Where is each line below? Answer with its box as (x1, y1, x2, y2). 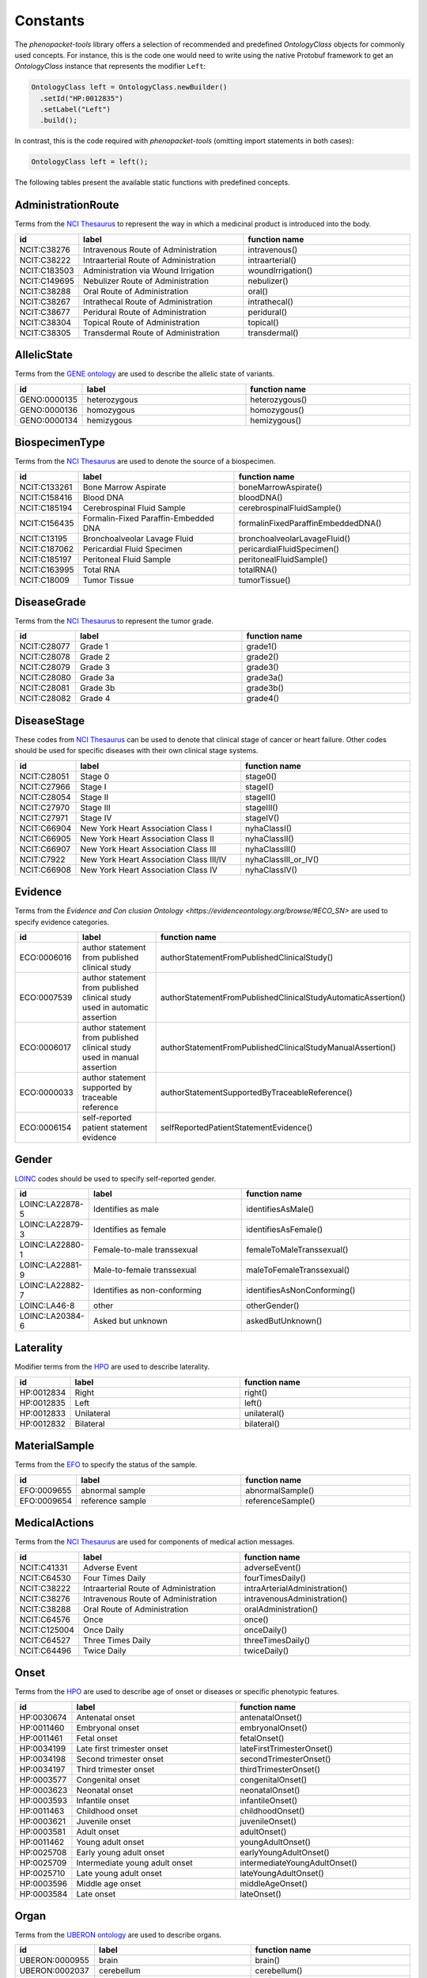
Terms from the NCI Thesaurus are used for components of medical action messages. (14, 1537, 296, 1547)
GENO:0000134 (19, 415, 78, 426)
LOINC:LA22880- (19, 1239, 85, 1250)
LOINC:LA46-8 (19, 1300, 75, 1311)
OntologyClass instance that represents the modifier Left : (14, 62, 206, 71)
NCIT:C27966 (19, 781, 71, 792)
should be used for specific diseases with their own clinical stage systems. (14, 746, 259, 756)
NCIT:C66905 (19, 833, 71, 844)
